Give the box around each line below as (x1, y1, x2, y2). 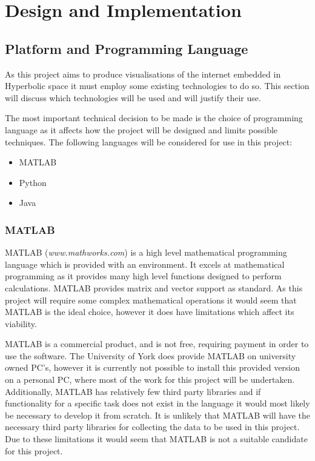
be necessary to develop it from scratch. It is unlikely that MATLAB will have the (5, 408, 310, 421)
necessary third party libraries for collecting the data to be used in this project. (5, 420, 300, 433)
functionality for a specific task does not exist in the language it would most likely (5, 397, 310, 410)
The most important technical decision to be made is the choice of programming (5, 111, 303, 124)
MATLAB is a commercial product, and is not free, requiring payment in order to (5, 337, 309, 350)
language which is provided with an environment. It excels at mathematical (5, 257, 285, 270)
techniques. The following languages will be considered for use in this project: (5, 135, 293, 148)
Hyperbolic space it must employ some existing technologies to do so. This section (5, 79, 310, 92)
